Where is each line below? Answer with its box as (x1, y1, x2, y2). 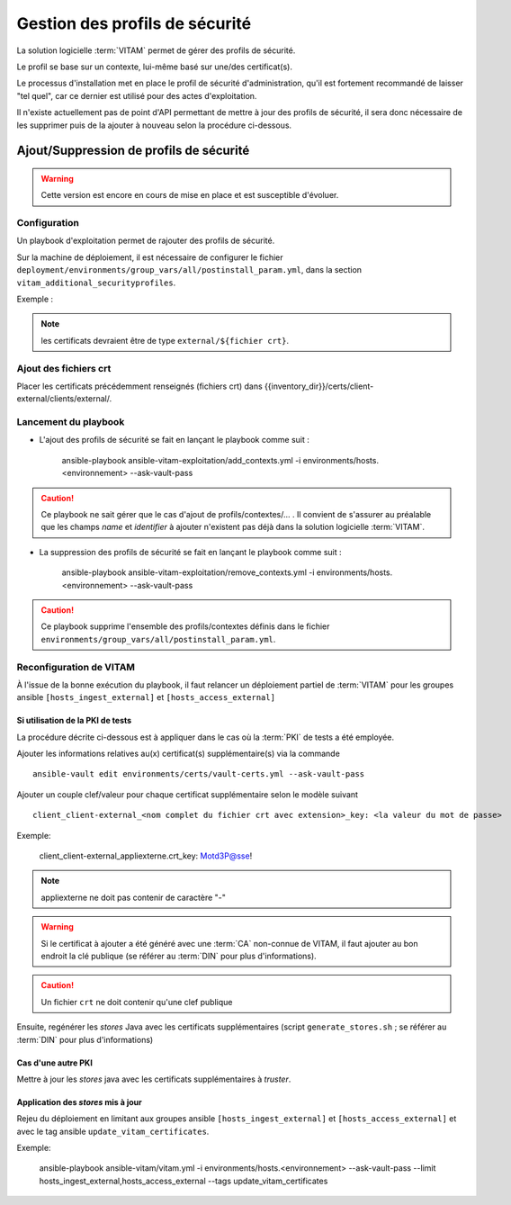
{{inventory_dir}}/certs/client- (264, 381, 374, 391)
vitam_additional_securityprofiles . (16, 277, 176, 288)
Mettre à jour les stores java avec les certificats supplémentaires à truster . (16, 1074, 291, 1084)
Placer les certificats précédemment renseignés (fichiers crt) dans (16, 381, 263, 391)
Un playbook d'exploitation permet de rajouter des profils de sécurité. (16, 235, 275, 247)
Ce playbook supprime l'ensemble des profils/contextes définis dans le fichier (40, 621, 330, 632)
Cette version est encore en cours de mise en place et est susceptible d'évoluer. (40, 190, 339, 201)
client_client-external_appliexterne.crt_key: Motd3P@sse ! (39, 850, 253, 861)
